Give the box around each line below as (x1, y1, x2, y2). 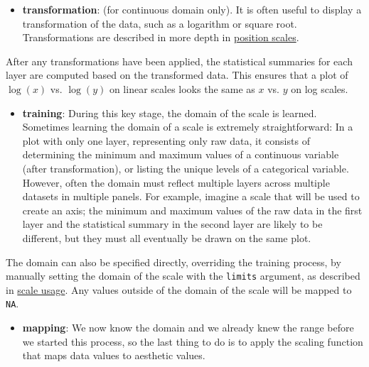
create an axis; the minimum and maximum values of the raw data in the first (22, 202, 363, 217)
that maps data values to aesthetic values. (22, 348, 205, 363)
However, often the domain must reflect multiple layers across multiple (22, 175, 330, 190)
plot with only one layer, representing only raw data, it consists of (22, 133, 310, 148)
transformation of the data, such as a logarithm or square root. (22, 16, 297, 31)
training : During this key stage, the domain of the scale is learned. (22, 105, 317, 120)
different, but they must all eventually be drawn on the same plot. (22, 230, 311, 245)
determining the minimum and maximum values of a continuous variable (22, 147, 339, 162)
